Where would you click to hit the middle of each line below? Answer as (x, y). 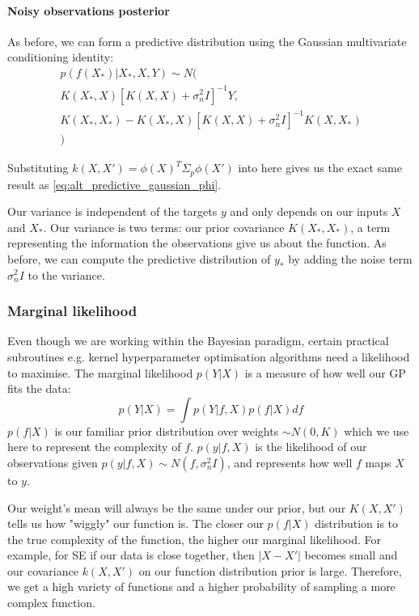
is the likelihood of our (311, 447)
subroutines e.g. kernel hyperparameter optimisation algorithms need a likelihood (209, 356)
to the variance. (66, 274)
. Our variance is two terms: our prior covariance (164, 227)
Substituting (38, 168)
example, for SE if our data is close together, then (131, 555)
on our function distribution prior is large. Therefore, (270, 570)
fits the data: (39, 388)
